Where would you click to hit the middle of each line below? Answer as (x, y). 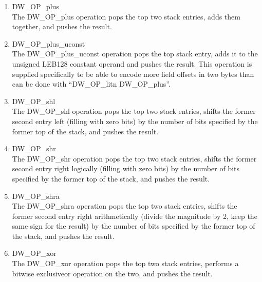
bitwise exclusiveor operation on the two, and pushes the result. (112, 273)
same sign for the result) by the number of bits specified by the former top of (134, 226)
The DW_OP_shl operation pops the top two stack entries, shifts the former (134, 111)
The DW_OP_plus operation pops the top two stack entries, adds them (126, 16)
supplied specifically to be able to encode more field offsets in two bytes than (133, 74)
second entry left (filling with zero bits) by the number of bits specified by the (135, 121)
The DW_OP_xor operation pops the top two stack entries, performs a (125, 263)
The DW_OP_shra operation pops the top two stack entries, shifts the (125, 206)
